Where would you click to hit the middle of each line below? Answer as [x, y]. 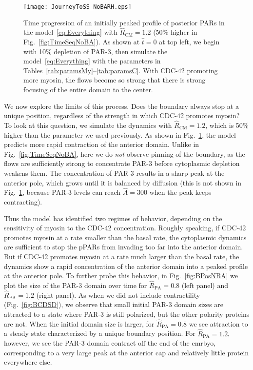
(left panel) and [205, 285]
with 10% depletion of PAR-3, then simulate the [96, 51]
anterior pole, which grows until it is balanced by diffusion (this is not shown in [123, 182]
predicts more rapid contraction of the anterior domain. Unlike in [102, 144]
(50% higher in [175, 32]
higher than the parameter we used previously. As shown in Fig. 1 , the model [120, 134]
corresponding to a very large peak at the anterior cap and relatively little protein [126, 352]
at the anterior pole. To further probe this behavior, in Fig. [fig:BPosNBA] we [121, 276]
